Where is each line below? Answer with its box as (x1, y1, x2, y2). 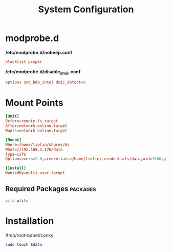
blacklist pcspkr (5, 59, 42, 65)
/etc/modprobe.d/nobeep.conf (5, 49, 73, 55)
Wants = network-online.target (5, 128, 68, 134)
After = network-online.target (5, 123, 68, 129)
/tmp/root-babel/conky (5, 232, 54, 238)
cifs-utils (5, 198, 29, 203)
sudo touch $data (5, 242, 42, 247)
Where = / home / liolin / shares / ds (5, 142, 70, 147)
